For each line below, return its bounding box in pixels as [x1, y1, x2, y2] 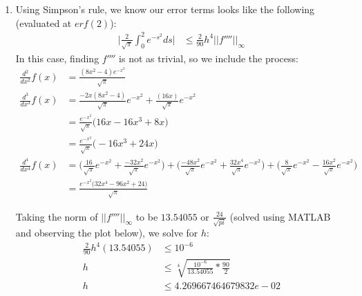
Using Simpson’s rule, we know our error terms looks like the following [15, 2, 315, 16]
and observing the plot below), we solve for [15, 225, 198, 240]
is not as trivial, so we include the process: [119, 50, 298, 65]
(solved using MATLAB [229, 209, 331, 223]
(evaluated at [15, 15, 72, 30]
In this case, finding [15, 50, 99, 65]
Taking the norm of [15, 209, 98, 223]
